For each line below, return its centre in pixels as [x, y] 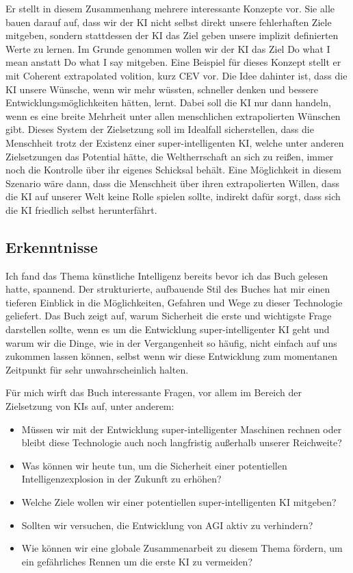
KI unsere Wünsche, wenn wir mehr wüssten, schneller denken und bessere [162, 89]
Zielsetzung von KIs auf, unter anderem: [90, 406]
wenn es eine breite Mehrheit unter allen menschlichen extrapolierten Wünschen [173, 115]
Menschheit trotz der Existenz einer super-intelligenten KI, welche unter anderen [175, 142]
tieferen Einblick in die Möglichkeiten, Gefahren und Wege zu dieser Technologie [174, 302]
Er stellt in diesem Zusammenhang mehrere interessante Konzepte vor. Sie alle [170, 8]
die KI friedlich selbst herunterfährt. [81, 209]
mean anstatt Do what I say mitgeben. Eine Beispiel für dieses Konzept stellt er [173, 62]
